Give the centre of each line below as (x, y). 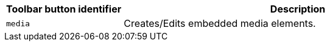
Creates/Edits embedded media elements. (220, 23)
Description (298, 9)
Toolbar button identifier (64, 9)
